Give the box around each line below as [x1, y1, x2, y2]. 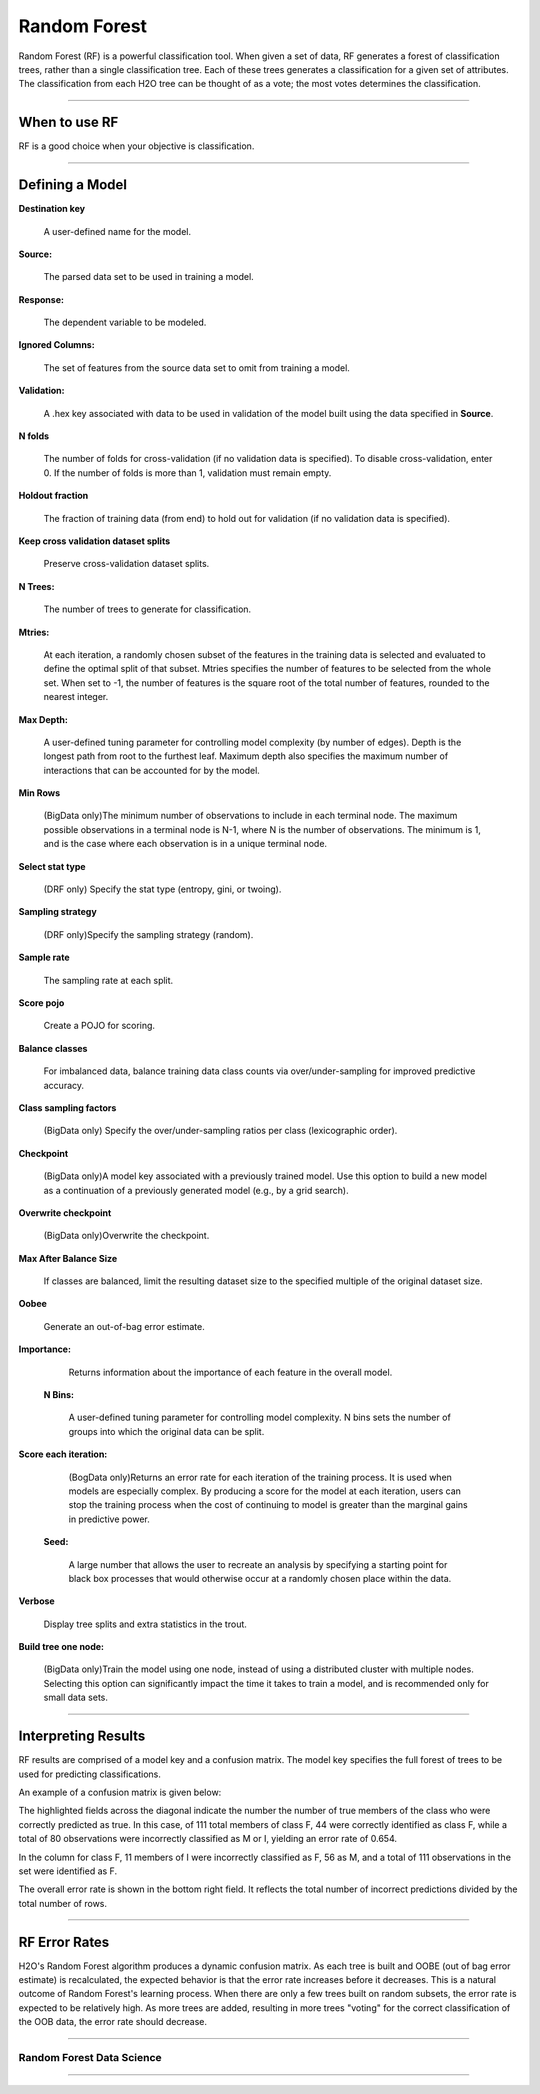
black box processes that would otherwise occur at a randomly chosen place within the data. [68, 1572, 452, 1584]
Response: [18, 293, 65, 305]
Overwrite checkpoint [18, 1206, 112, 1219]
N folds [18, 430, 50, 442]
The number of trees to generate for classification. [43, 603, 252, 615]
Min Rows [18, 787, 61, 799]
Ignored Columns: [18, 339, 95, 351]
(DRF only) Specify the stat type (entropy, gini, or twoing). [43, 883, 282, 895]
